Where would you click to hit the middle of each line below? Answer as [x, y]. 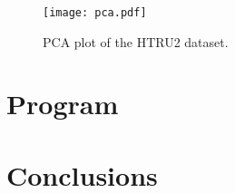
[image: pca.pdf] [95, 13]
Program [63, 104]
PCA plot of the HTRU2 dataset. [136, 41]
